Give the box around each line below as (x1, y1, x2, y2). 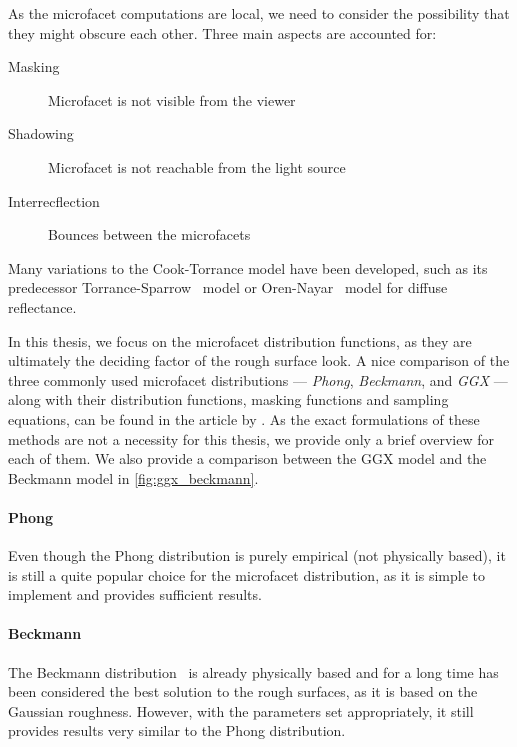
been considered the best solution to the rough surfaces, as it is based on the (8, 681, 478, 702)
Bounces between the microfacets (48, 224, 251, 245)
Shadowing (8, 123, 74, 144)
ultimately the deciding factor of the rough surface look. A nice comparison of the (8, 350, 510, 371)
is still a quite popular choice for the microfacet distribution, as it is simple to (8, 564, 486, 585)
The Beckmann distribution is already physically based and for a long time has (8, 661, 499, 682)
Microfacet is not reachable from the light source (48, 156, 346, 177)
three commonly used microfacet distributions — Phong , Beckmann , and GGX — (8, 369, 508, 390)
